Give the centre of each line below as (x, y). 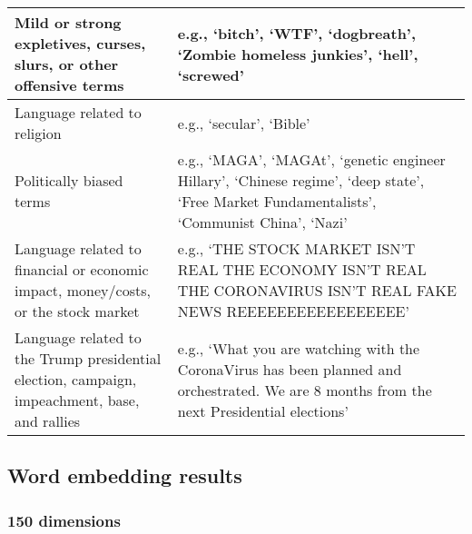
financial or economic (82, 269)
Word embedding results (125, 475)
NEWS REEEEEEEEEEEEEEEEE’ (293, 311)
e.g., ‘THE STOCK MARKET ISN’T (296, 248)
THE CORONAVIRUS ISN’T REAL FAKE (317, 290)
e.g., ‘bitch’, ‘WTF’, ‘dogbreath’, (297, 33)
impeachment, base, (77, 400)
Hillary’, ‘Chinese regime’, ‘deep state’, (301, 180)
